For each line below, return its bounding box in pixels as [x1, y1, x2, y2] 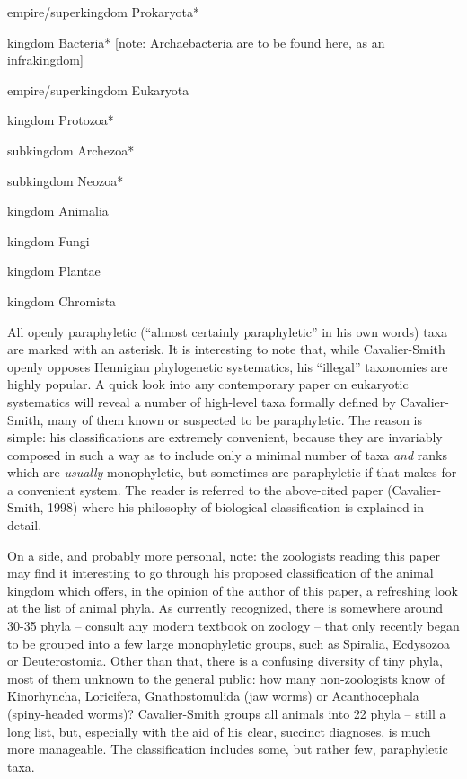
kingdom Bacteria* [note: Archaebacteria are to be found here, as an [7, 32, 385, 51]
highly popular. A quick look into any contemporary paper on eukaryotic [7, 375, 409, 394]
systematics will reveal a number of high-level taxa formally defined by [7, 392, 396, 411]
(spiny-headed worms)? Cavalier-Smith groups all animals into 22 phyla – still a [7, 704, 446, 722]
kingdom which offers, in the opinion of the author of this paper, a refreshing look [7, 580, 458, 599]
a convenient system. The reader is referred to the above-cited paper [7, 480, 383, 499]
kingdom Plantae [7, 261, 101, 280]
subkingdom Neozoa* [7, 171, 124, 190]
